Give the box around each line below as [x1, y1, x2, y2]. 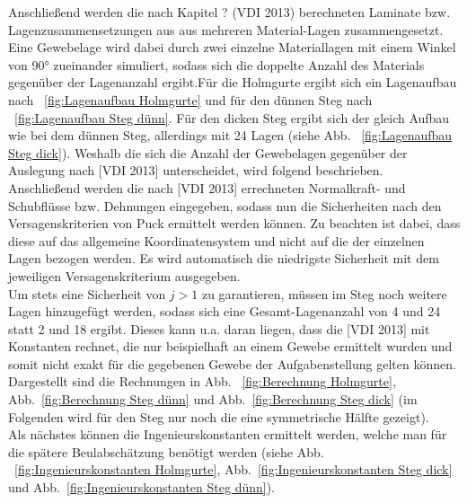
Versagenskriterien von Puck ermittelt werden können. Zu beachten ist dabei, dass [8, 214, 461, 233]
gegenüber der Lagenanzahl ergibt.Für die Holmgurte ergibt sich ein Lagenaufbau [8, 73, 457, 92]
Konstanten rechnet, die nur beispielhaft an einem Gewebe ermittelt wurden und [8, 337, 453, 356]
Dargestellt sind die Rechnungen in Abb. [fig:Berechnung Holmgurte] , [8, 372, 396, 391]
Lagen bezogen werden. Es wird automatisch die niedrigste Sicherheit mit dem [8, 249, 439, 268]
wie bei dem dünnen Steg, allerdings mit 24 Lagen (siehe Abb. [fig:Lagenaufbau [8, 126, 453, 145]
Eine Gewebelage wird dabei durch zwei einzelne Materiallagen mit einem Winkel [8, 38, 456, 57]
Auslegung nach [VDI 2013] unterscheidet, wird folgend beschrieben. [8, 161, 383, 180]
